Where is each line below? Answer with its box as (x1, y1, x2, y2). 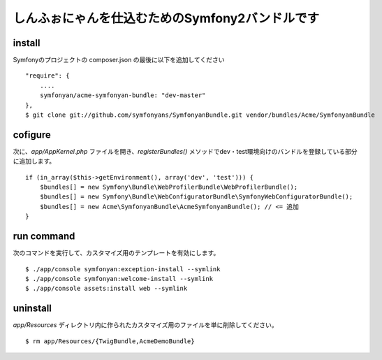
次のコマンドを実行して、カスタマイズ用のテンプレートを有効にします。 (13, 249, 220, 257)
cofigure (13, 129, 52, 141)
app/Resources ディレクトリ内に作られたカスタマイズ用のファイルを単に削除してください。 (13, 321, 278, 329)
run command (13, 231, 75, 243)
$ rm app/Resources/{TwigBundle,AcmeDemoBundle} (25, 337, 195, 345)
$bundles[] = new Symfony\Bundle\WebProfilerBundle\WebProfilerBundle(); (39, 183, 298, 192)
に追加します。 (13, 157, 56, 166)
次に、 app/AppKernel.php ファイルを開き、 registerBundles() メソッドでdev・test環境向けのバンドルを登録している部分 (13, 147, 358, 155)
